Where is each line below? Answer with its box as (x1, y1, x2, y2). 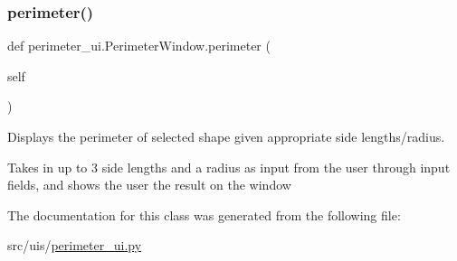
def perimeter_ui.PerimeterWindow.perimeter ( (7, 36, 271, 55)
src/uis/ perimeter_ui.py (7, 236, 142, 255)
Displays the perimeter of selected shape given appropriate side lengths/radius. (7, 127, 445, 145)
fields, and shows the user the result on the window (7, 175, 291, 194)
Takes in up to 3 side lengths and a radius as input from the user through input (7, 157, 451, 176)
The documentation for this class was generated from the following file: (7, 205, 401, 224)
